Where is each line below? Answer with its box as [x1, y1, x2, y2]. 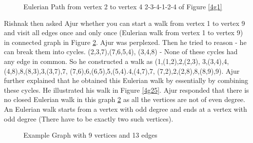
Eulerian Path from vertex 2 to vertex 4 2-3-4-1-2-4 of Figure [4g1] [23, 1, 222, 11]
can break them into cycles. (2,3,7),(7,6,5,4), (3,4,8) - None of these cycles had [4, 46, 238, 57]
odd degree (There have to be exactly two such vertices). [4, 113, 174, 123]
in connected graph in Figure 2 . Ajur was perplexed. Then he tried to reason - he [4, 37, 247, 47]
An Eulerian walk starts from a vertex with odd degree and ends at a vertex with [4, 103, 247, 114]
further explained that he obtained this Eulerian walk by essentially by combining [4, 75, 249, 85]
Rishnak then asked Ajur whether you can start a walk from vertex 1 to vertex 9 [4, 18, 245, 28]
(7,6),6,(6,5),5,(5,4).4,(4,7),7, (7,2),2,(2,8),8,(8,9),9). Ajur [70, 65, 240, 76]
